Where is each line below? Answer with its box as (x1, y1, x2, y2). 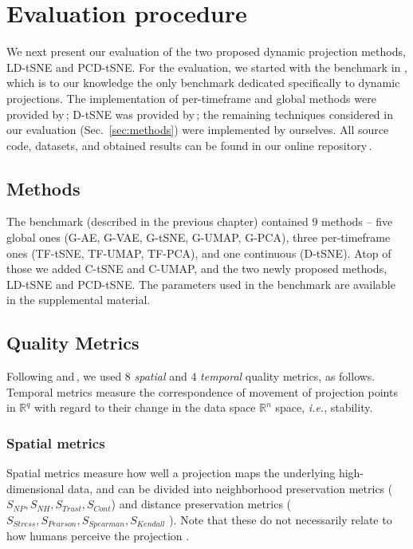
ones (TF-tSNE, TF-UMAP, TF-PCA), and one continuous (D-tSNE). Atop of (6, 244, 391, 261)
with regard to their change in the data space (34, 399, 256, 416)
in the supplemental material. (6, 291, 151, 308)
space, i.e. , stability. (275, 399, 373, 416)
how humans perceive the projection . (6, 527, 190, 544)
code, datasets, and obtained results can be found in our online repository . (6, 136, 372, 153)
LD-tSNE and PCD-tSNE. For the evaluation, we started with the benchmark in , (6, 58, 407, 75)
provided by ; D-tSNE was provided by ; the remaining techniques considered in (6, 105, 393, 122)
